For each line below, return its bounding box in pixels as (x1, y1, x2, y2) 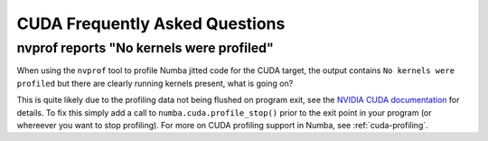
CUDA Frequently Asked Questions (16, 14, 286, 33)
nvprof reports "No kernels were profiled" (16, 40, 275, 56)
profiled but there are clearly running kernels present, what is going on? (16, 78, 294, 89)
